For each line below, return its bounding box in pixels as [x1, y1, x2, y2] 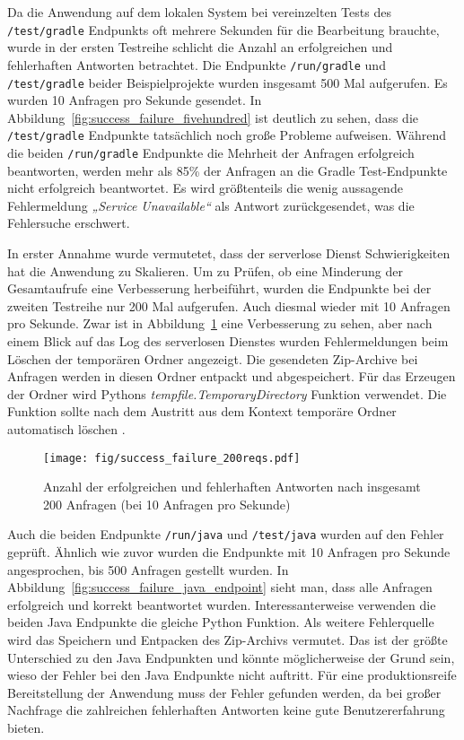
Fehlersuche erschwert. [7, 213, 130, 232]
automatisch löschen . [7, 419, 126, 438]
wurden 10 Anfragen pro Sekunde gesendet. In [7, 91, 262, 109]
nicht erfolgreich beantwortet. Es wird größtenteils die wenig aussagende [7, 178, 403, 197]
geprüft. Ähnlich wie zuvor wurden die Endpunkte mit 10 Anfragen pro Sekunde [7, 543, 451, 562]
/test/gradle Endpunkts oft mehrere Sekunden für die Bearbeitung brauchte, [7, 20, 440, 39]
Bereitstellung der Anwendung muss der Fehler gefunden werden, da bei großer [7, 683, 442, 701]
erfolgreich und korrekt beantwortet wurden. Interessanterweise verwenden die [7, 595, 436, 614]
